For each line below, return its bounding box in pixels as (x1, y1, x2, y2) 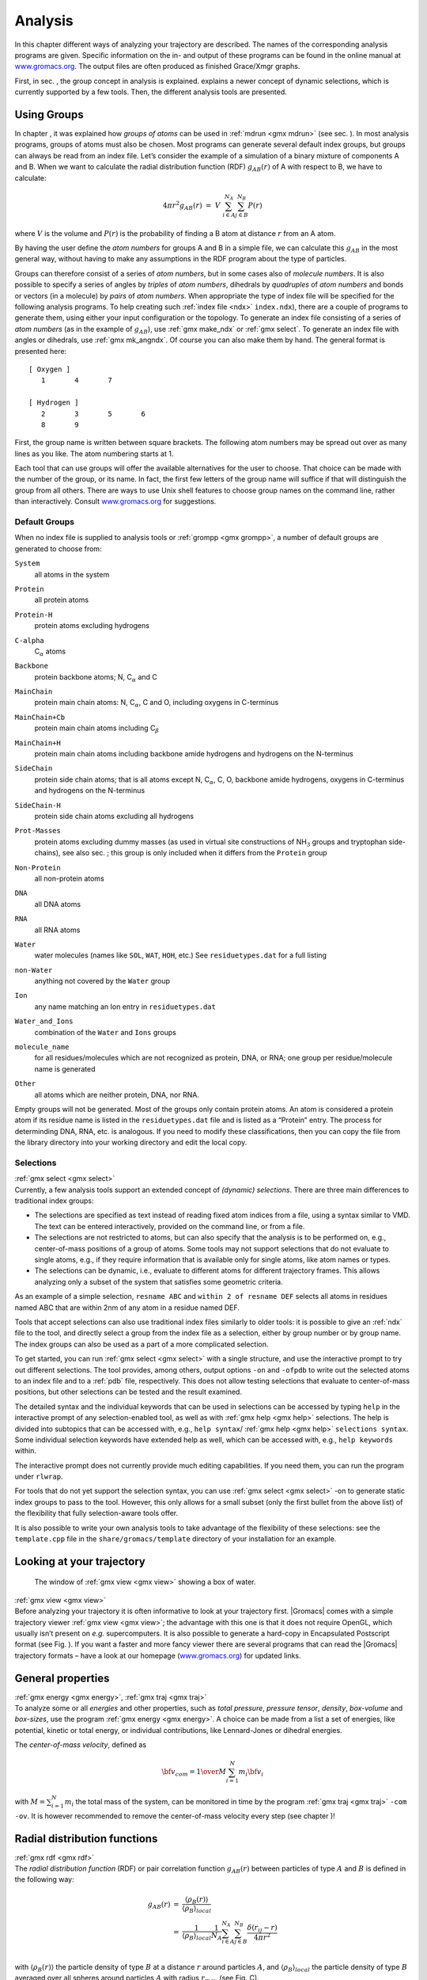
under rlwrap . (14, 1472, 63, 1481)
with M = (14, 1796, 46, 1806)
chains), (34, 848, 61, 858)
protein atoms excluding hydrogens (34, 621, 150, 630)
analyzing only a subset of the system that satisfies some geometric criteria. (34, 1277, 284, 1286)
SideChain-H (14, 801, 61, 809)
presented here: (14, 346, 67, 356)
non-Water (14, 965, 53, 974)
